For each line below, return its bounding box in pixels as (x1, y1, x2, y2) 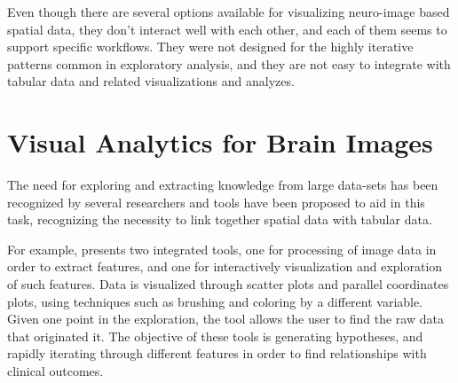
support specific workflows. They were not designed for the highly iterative (7, 37, 414, 56)
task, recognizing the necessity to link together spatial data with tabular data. (7, 210, 432, 229)
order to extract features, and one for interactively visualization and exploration (7, 257, 443, 276)
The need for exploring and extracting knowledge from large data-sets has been (7, 176, 438, 194)
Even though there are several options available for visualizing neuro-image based (7, 3, 450, 20)
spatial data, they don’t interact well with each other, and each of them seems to (7, 20, 447, 38)
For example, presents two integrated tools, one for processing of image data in (7, 239, 437, 258)
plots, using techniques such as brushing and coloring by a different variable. (7, 292, 423, 310)
